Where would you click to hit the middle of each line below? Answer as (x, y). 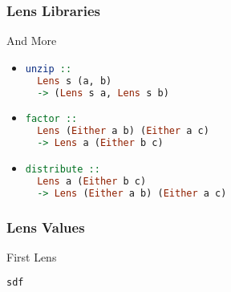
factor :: (51, 119)
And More (32, 41)
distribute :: (63, 170)
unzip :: (49, 69)
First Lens (32, 256)
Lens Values (46, 227)
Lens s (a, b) (75, 81)
